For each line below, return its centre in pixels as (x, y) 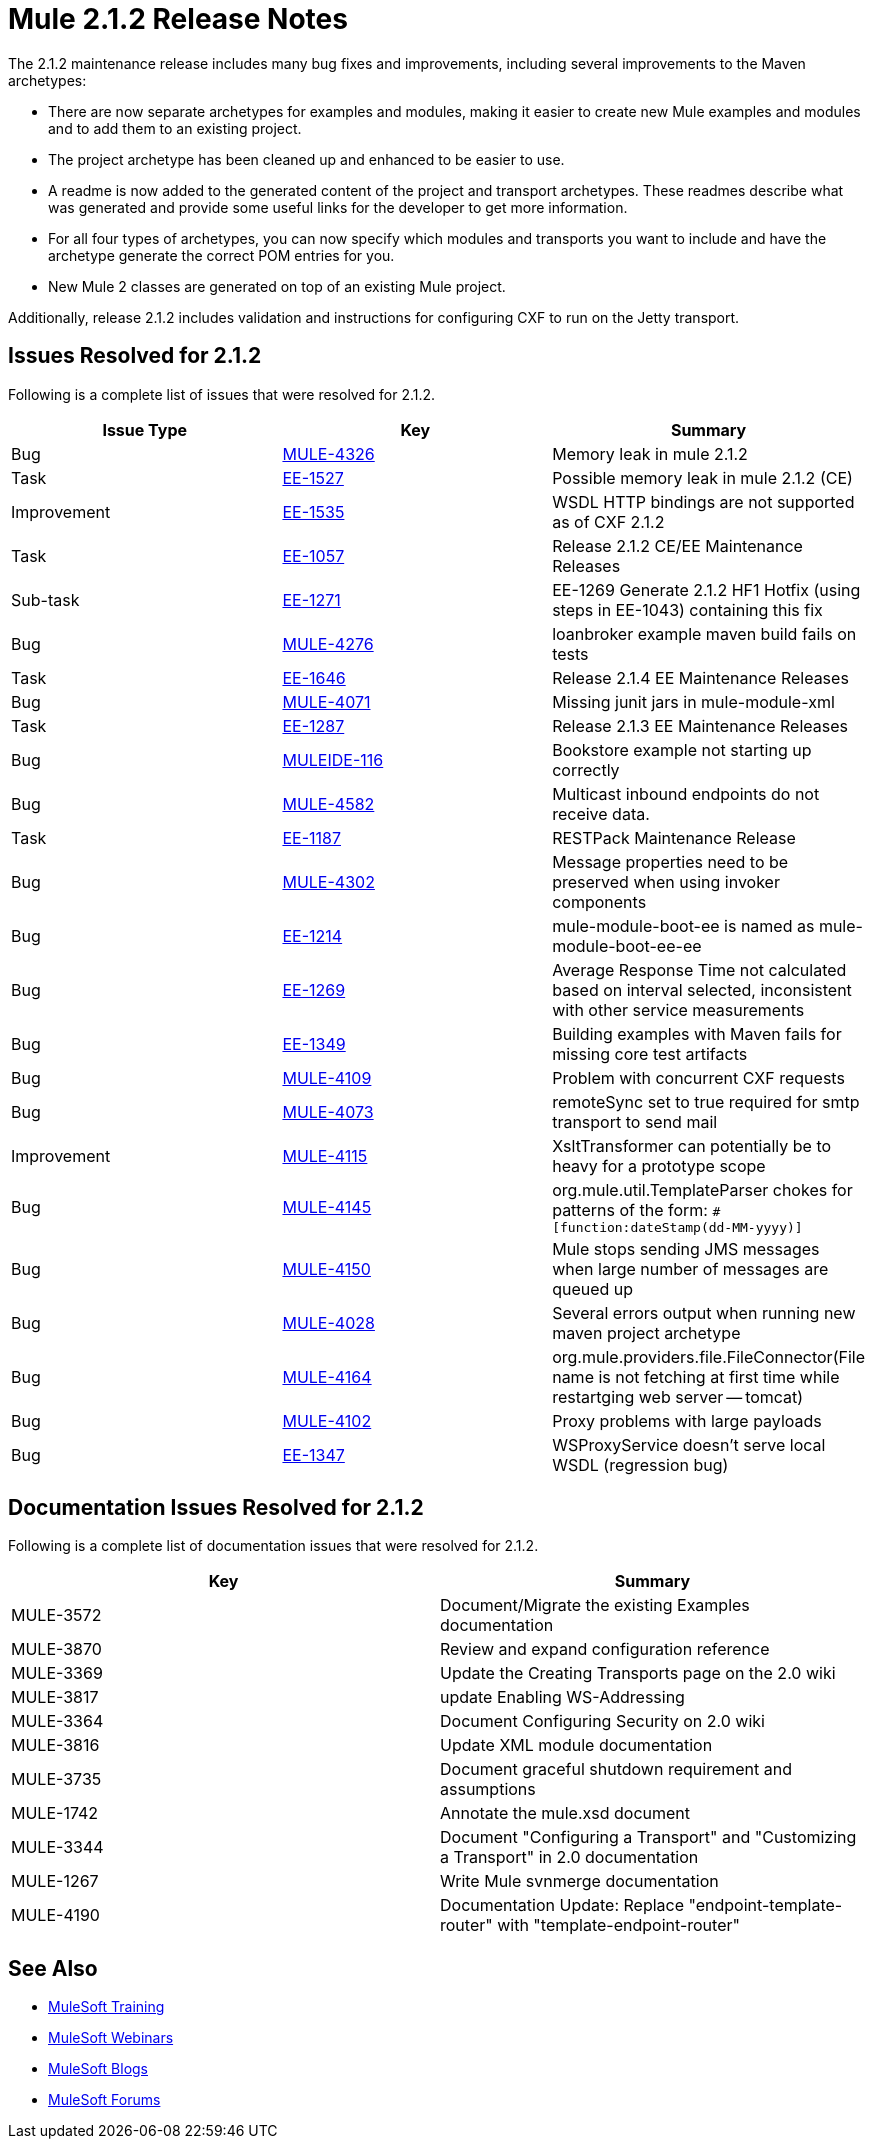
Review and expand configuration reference (605, 1649)
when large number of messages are (690, 1268)
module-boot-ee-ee (627, 945)
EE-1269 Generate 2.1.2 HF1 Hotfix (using (706, 589)
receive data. (601, 813)
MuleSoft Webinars (111, 2038)
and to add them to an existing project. (175, 128)
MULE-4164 (327, 1376)
